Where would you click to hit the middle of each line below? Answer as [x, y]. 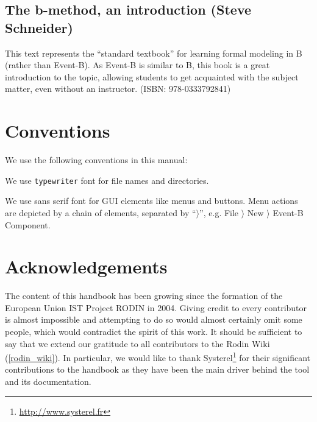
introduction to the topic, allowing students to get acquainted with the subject [152, 76]
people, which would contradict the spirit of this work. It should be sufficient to [154, 332]
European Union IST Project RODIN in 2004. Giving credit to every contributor [156, 307]
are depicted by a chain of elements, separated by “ [101, 212]
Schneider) [39, 27]
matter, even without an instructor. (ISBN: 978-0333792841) [118, 89]
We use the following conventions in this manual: [96, 160]
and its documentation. [48, 382]
